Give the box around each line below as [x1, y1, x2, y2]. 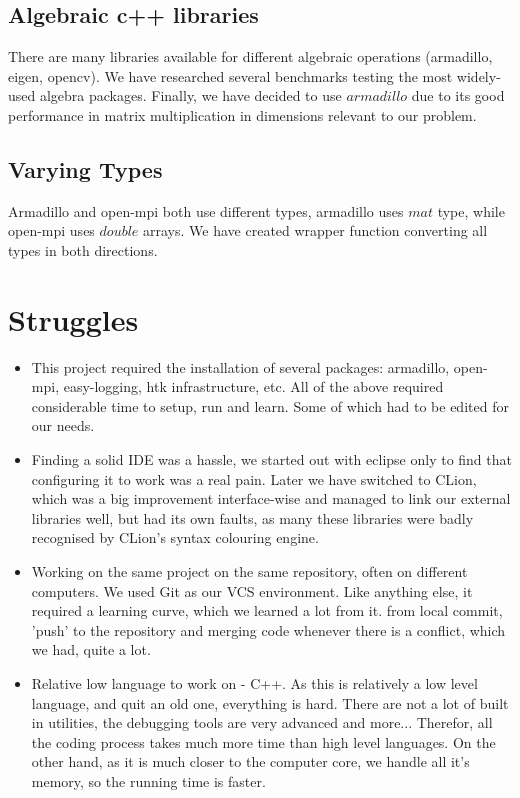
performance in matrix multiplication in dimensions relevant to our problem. [8, 104, 477, 125]
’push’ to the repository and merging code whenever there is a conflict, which [31, 619, 506, 640]
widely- [456, 65, 501, 86]
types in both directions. [8, 239, 158, 260]
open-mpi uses [8, 220, 95, 241]
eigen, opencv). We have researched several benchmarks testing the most [8, 65, 453, 86]
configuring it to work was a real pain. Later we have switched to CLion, [31, 468, 477, 489]
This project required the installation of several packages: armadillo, [31, 356, 450, 377]
